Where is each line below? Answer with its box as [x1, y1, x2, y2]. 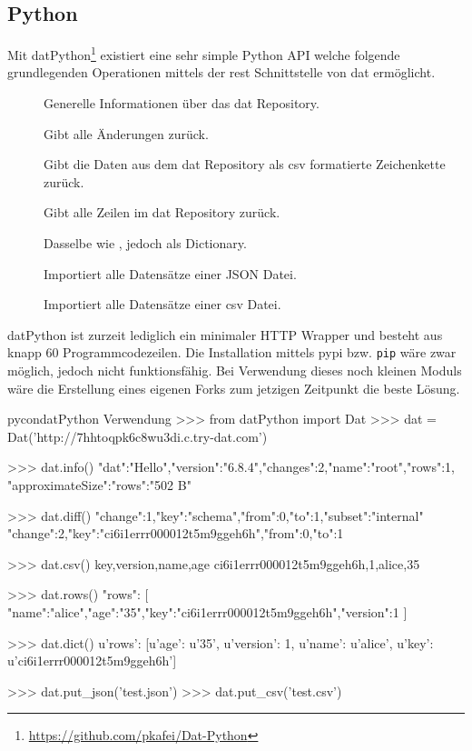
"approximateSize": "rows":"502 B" [7, 476, 192, 495]
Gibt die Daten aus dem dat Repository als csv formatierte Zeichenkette [44, 155, 446, 174]
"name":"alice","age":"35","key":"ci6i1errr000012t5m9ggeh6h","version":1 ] [7, 602, 408, 621]
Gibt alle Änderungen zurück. [44, 124, 209, 143]
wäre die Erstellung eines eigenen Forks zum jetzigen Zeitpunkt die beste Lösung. [7, 378, 460, 397]
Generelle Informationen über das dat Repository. [44, 94, 320, 113]
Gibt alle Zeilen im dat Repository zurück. [44, 203, 280, 222]
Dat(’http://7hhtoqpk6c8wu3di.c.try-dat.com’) [7, 426, 268, 446]
